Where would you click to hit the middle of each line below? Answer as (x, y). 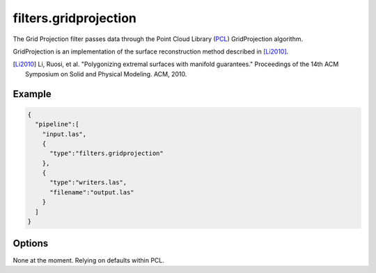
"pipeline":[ (57, 124)
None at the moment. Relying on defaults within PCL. (89, 260)
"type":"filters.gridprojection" (107, 154)
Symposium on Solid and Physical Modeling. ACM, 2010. (106, 74)
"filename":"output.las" (92, 192)
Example (32, 94)
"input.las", (64, 134)
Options (31, 243)
